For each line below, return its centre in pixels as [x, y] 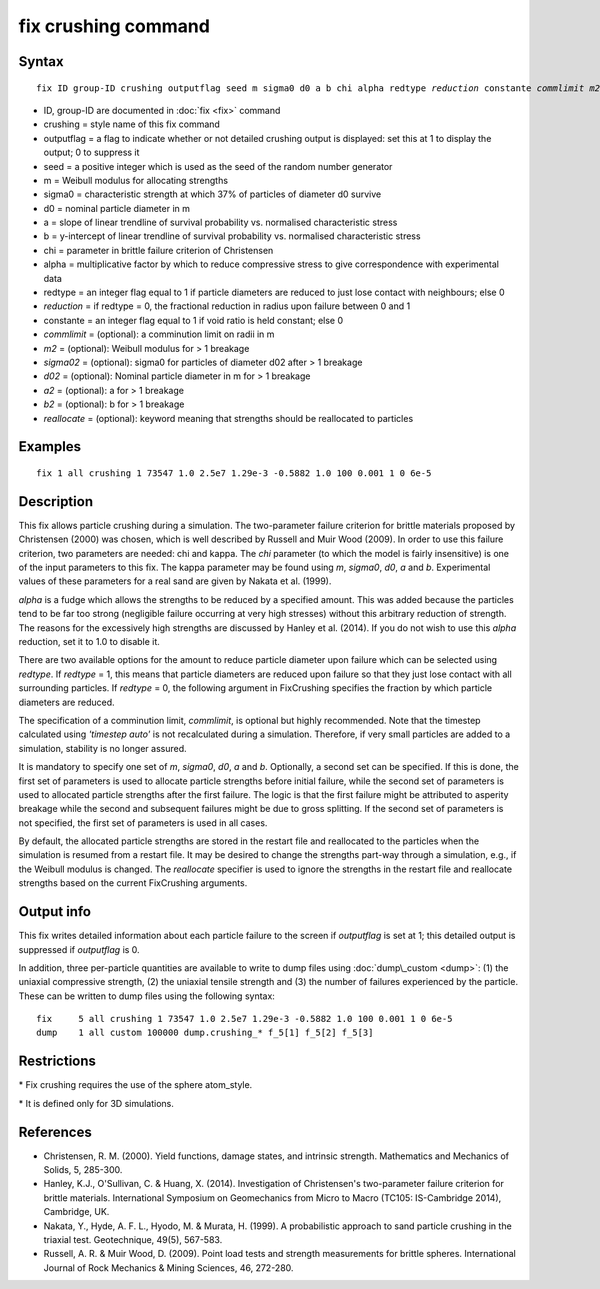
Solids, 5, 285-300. [83, 1170]
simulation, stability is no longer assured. [102, 748]
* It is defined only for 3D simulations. [96, 1103]
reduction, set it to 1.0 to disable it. [89, 641]
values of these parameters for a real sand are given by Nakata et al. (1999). [175, 581]
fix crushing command [114, 26]
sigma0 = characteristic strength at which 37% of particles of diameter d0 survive [212, 194]
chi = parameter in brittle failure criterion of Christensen [158, 250]
